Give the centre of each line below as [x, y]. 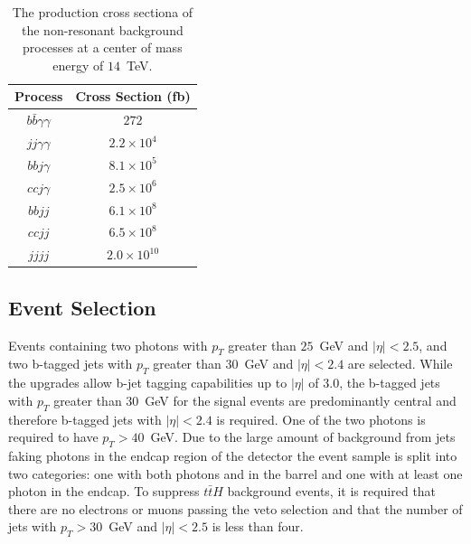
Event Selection [82, 307]
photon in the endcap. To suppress [104, 491]
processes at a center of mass [103, 47]
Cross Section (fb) [133, 96]
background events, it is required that [332, 491]
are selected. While [400, 364]
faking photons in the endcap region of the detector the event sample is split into [233, 455]
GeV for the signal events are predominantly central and [301, 400]
